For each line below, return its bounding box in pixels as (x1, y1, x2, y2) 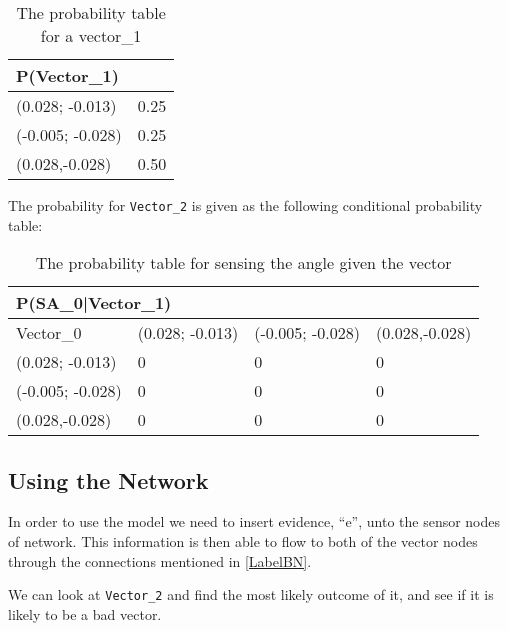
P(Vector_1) (16, 64, 119, 87)
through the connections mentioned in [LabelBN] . (8, 550, 312, 571)
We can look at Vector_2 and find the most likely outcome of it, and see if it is (8, 584, 494, 605)
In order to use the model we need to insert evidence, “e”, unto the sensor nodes (8, 511, 501, 532)
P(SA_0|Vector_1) (16, 291, 172, 315)
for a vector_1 (40, 24, 142, 47)
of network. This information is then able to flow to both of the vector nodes (8, 531, 478, 552)
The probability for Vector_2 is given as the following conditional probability (8, 195, 483, 215)
